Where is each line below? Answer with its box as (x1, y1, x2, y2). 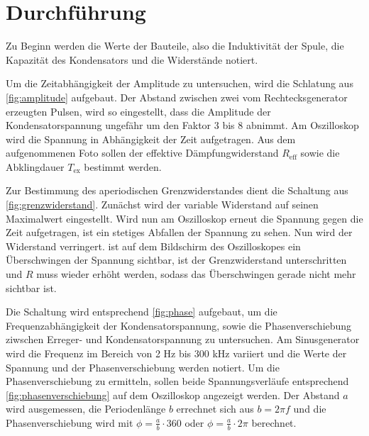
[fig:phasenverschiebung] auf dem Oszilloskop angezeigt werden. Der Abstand (6, 387, 340, 402)
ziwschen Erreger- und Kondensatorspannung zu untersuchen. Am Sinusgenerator (6, 332, 360, 347)
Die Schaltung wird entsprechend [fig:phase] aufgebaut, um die (6, 304, 277, 319)
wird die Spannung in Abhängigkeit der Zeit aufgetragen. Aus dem (6, 131, 296, 146)
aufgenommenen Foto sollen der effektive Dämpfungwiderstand (6, 145, 279, 160)
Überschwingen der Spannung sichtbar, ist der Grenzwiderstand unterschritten (6, 252, 347, 267)
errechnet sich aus (176, 401, 254, 416)
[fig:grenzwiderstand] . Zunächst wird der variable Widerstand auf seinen (6, 197, 319, 212)
